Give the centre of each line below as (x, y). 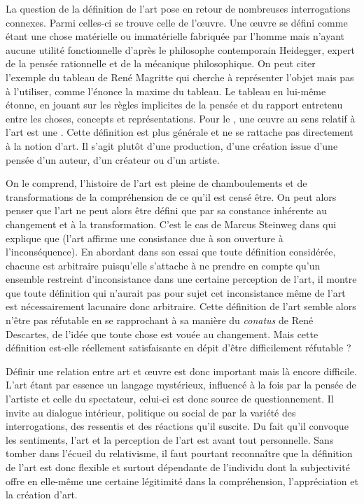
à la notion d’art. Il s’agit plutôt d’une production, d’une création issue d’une (172, 145)
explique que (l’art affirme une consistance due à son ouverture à (145, 238)
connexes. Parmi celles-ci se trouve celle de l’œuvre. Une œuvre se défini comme (177, 22)
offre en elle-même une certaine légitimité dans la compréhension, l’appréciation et (182, 481)
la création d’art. (42, 495)
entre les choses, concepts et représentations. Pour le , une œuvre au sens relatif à (181, 118)
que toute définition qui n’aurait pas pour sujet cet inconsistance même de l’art (176, 292)
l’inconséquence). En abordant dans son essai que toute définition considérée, (171, 252)
